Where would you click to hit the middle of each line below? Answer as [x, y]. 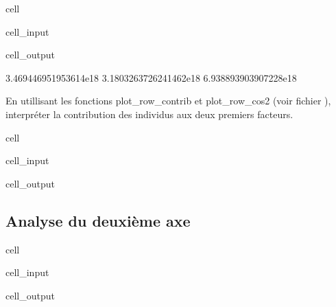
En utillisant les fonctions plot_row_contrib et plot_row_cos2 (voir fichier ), [168, 101]
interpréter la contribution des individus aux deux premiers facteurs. [149, 114]
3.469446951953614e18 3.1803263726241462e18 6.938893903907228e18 [151, 77]
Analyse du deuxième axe [98, 220]
